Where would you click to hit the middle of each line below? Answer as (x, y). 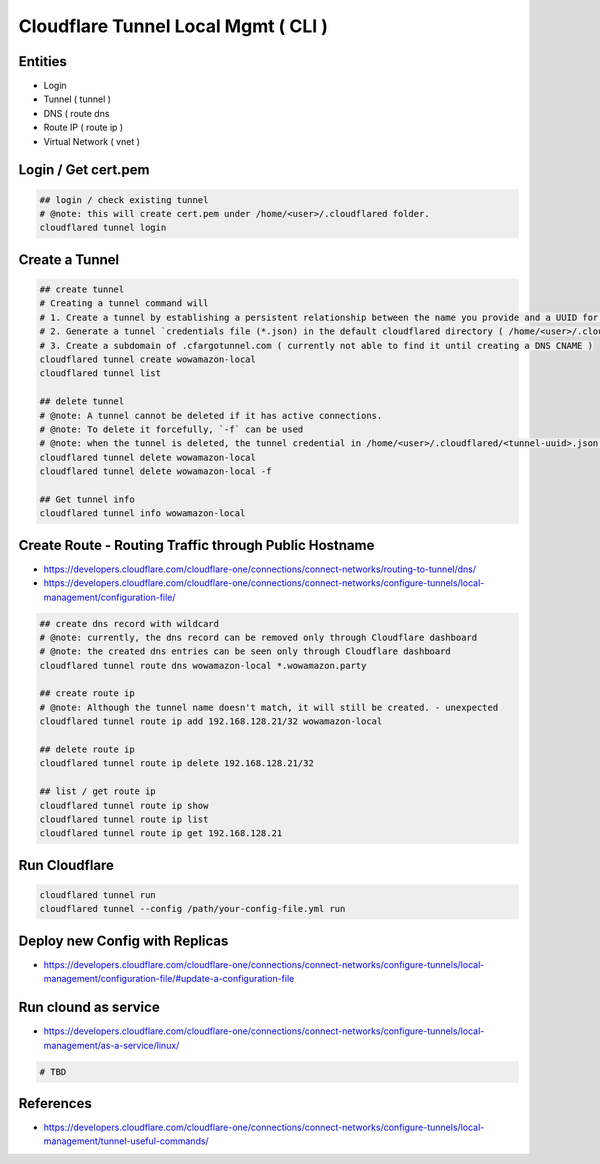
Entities (42, 61)
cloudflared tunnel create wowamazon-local (148, 359)
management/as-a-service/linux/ (111, 1045)
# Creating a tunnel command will (124, 303)
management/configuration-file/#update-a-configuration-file (169, 979)
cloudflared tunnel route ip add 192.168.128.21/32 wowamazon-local (211, 721)
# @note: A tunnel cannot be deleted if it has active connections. (211, 415)
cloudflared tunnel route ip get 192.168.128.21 (161, 833)
